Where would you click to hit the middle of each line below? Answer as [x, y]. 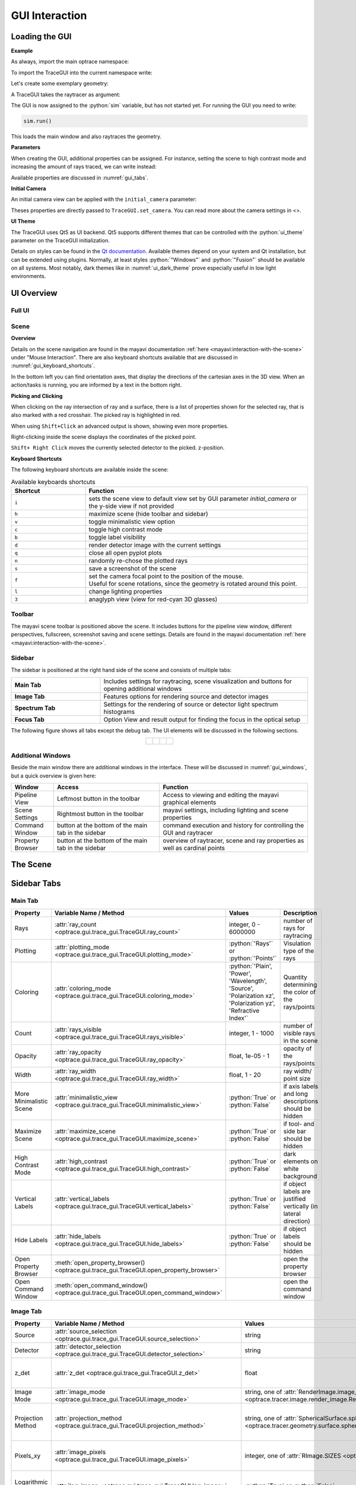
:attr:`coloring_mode [83, 988]
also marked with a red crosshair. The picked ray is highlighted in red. [96, 415]
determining [300, 984]
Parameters [26, 147]
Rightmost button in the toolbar [100, 814]
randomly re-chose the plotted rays [138, 561]
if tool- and [299, 1124]
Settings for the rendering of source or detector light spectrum [191, 704]
